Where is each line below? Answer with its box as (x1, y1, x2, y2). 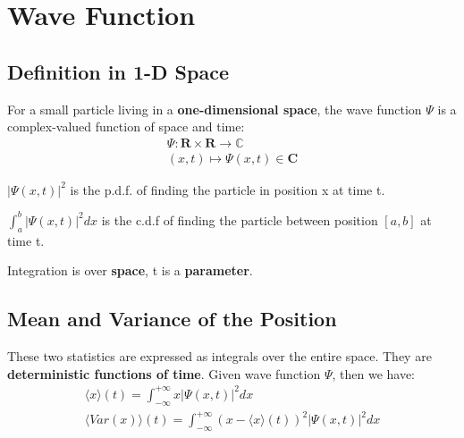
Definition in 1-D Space (7, 57, 229, 85)
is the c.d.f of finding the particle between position (101, 210, 378, 229)
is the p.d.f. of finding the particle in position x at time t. (70, 180, 385, 198)
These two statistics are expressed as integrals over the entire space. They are (7, 347, 432, 366)
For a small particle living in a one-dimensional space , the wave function (7, 99, 422, 118)
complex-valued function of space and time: (7, 117, 245, 136)
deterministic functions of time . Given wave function (7, 364, 321, 383)
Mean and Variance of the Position (7, 305, 337, 333)
